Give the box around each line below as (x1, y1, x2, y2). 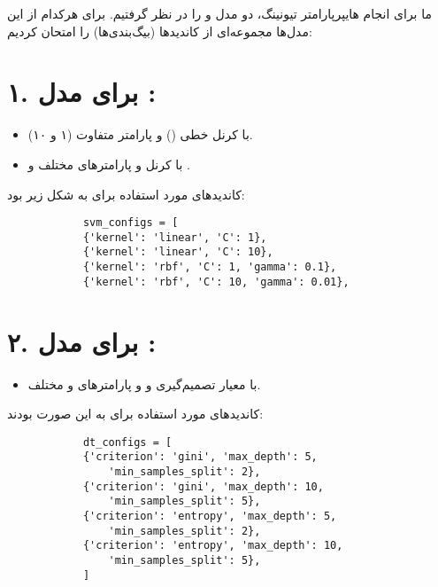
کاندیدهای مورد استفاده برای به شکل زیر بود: (7, 184, 245, 203)
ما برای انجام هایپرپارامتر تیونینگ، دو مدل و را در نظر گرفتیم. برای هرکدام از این (7, 4, 432, 22)
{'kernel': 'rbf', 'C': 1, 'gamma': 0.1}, (82, 261, 337, 274)
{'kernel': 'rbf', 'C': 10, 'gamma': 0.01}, (82, 275, 350, 288)
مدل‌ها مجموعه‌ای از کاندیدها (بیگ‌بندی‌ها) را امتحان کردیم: (7, 21, 312, 40)
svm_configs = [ (82, 216, 179, 230)
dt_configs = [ (82, 435, 173, 449)
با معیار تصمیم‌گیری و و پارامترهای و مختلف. (27, 374, 261, 393)
